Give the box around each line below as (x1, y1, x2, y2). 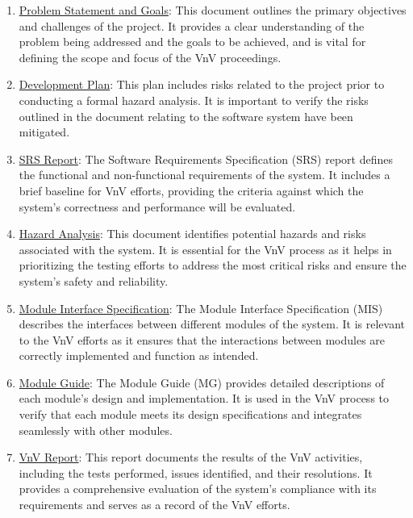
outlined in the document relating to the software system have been (19, 107, 353, 124)
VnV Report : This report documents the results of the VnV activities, (19, 449, 363, 466)
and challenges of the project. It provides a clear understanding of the (19, 17, 365, 34)
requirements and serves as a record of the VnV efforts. (19, 496, 290, 513)
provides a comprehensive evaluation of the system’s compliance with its (19, 480, 377, 497)
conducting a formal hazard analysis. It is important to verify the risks (19, 91, 369, 108)
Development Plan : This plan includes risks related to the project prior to (19, 76, 385, 93)
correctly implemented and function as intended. (19, 347, 259, 364)
